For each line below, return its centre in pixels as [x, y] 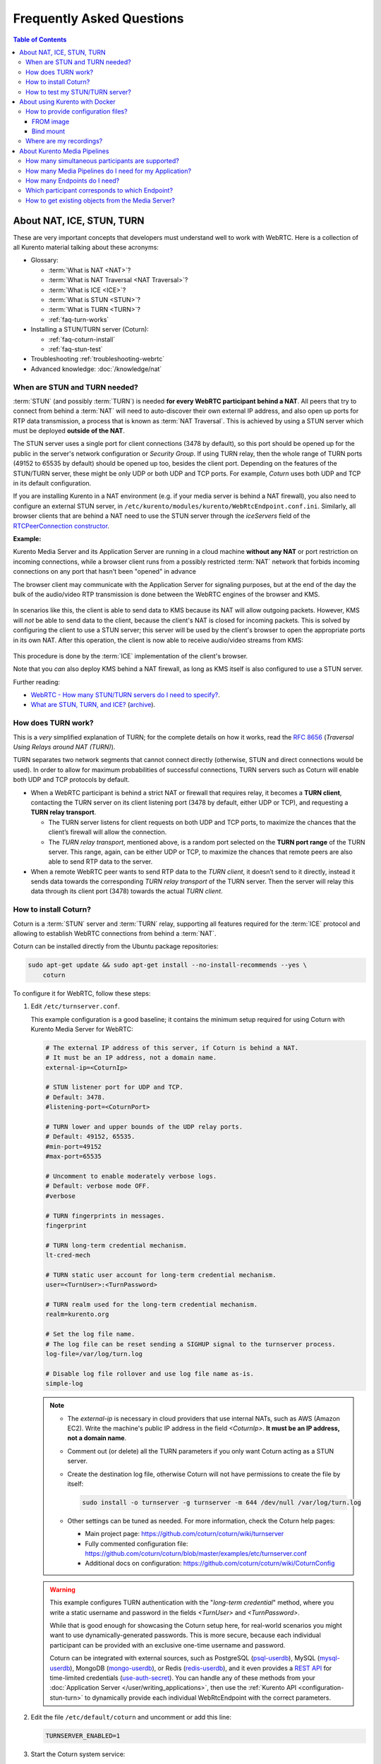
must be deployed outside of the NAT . [69, 431]
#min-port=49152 [74, 1146]
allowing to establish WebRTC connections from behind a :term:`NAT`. [115, 934]
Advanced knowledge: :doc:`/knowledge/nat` [96, 369]
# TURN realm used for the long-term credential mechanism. [152, 1305]
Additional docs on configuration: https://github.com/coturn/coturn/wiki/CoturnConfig [210, 1564]
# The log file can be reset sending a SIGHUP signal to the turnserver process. [191, 1344]
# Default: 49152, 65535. [90, 1137]
